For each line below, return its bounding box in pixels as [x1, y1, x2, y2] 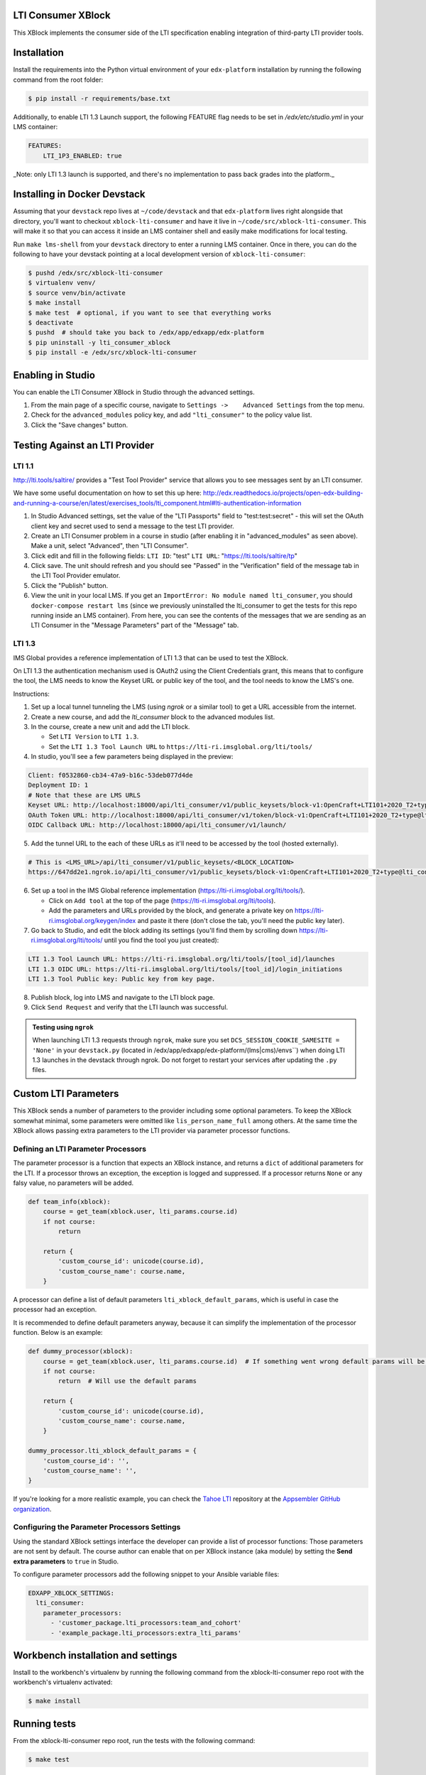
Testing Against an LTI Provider [13, 439, 155, 451]
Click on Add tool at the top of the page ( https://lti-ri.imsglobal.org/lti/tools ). [48, 896, 276, 905]
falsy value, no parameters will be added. [13, 1179, 134, 1187]
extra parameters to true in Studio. [13, 1557, 119, 1566]
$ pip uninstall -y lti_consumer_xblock [28, 338, 170, 346]
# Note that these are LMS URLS [28, 791, 141, 799]
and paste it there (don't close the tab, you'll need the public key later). [137, 916, 345, 924]
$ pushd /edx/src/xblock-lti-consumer [28, 268, 163, 277]
